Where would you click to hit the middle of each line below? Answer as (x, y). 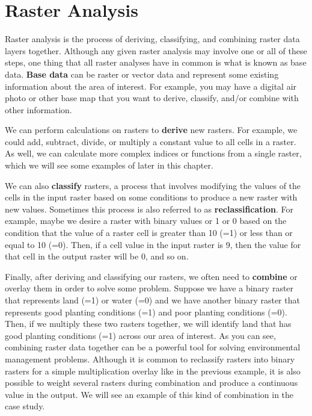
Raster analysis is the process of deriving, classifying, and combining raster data (152, 39)
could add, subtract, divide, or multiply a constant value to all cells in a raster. (151, 141)
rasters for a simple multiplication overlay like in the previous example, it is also (153, 371)
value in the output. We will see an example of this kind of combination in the (149, 394)
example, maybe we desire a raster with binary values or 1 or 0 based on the (146, 221)
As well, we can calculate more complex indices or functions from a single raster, (153, 153)
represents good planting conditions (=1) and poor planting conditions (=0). (146, 312)
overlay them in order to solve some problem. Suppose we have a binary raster (149, 288)
